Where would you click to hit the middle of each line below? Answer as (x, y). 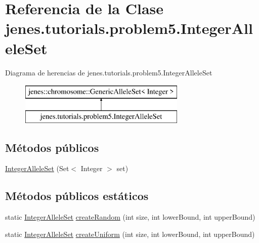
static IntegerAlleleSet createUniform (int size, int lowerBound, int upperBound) (130, 234)
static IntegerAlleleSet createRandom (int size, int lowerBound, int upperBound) (130, 217)
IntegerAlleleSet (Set (37, 168)
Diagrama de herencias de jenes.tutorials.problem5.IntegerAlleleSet (109, 72)
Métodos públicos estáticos (77, 196)
